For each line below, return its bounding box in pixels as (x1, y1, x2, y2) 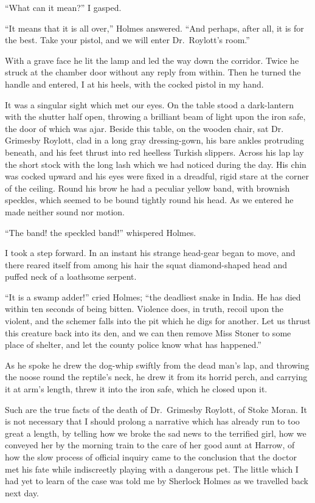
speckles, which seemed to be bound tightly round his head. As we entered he (5, 193, 294, 206)
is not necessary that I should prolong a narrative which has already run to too (5, 415, 300, 428)
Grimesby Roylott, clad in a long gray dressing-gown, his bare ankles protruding (5, 134, 304, 147)
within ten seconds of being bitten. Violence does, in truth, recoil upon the (5, 302, 284, 315)
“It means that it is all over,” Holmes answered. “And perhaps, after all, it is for (5, 21, 304, 34)
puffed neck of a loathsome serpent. (5, 270, 137, 283)
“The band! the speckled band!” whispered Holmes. (5, 226, 196, 238)
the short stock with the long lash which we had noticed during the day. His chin (5, 158, 306, 170)
